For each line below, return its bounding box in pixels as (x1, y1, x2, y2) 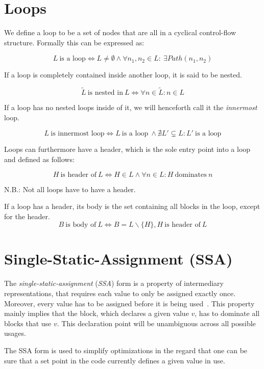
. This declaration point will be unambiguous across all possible (57, 318, 256, 328)
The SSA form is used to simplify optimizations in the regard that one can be (4, 345, 248, 355)
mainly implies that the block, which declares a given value (4, 308, 189, 319)
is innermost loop (51, 130, 105, 138)
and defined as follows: (4, 153, 75, 164)
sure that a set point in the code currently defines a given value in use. (4, 355, 225, 365)
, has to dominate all (195, 308, 260, 319)
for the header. (4, 210, 50, 221)
